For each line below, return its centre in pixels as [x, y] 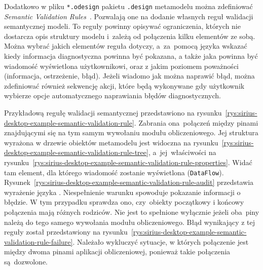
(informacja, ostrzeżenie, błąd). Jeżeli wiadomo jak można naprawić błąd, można [129, 76]
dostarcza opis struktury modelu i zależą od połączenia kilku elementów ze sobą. [130, 36]
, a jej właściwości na [182, 152]
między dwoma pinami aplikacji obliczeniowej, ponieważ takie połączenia [117, 252]
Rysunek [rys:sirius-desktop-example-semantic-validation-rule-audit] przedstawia [129, 182]
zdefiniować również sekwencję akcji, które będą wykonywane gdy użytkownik [124, 85]
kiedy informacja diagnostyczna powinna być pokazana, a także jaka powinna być [131, 56]
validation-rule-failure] [39, 241]
